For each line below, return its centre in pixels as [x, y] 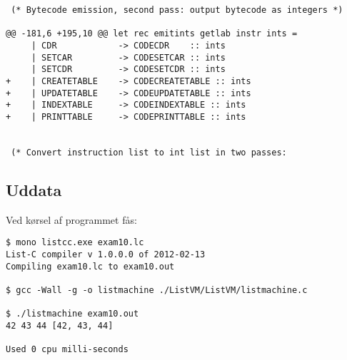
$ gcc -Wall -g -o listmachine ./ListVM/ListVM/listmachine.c [157, 290]
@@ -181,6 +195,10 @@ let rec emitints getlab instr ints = [152, 34]
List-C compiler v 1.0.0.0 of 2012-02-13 [106, 254]
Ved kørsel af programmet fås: [71, 219]
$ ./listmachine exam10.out [72, 314]
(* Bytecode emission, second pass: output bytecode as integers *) [177, 10]
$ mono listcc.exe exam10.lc [75, 243]
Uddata [34, 189]
